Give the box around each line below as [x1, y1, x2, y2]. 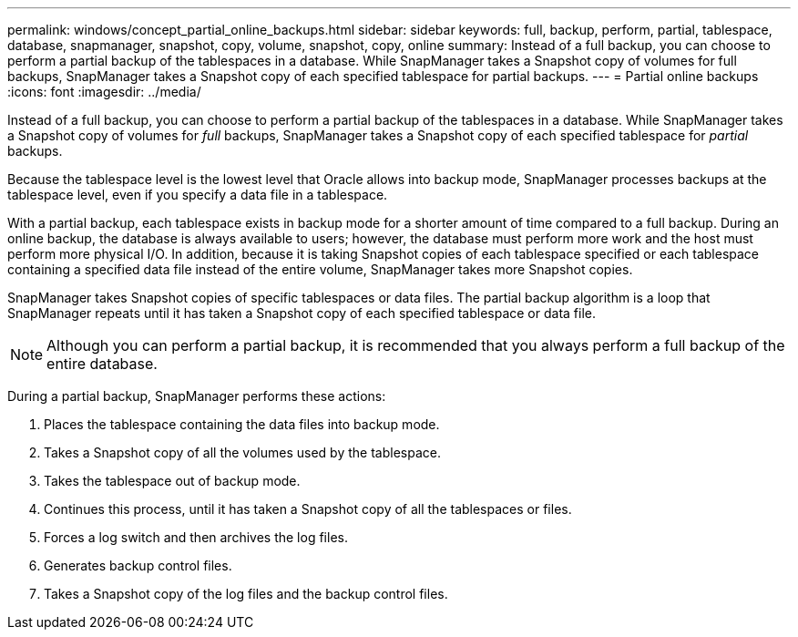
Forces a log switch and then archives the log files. [44, 529, 348, 545]
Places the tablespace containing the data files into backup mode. [44, 416, 440, 432]
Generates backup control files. [44, 558, 232, 573]
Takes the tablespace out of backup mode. [44, 473, 301, 488]
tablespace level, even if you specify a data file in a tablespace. [7, 187, 388, 202]
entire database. [46, 354, 158, 373]
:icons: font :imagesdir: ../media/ [7, 84, 201, 99]
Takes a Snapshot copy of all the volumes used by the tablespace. [44, 445, 441, 460]
